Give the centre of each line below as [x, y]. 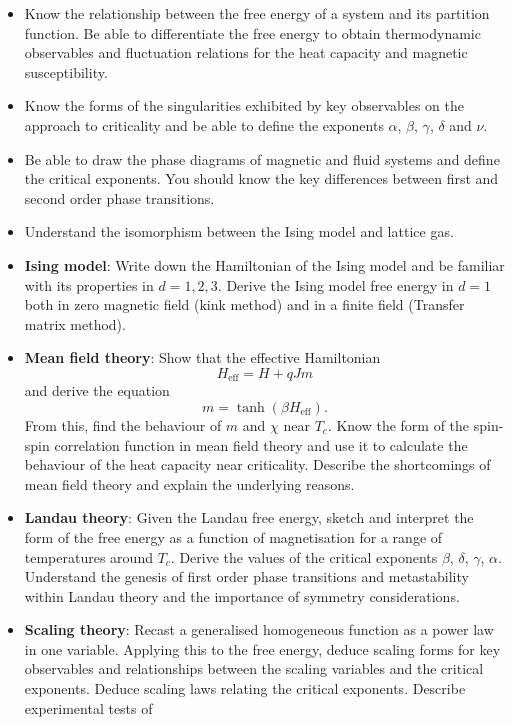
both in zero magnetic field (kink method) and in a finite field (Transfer [244, 304]
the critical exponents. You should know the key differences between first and [261, 178]
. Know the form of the [398, 424]
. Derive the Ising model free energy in [335, 284]
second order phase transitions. [119, 197]
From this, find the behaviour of [123, 424]
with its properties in [89, 284]
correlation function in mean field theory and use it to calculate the [261, 444]
